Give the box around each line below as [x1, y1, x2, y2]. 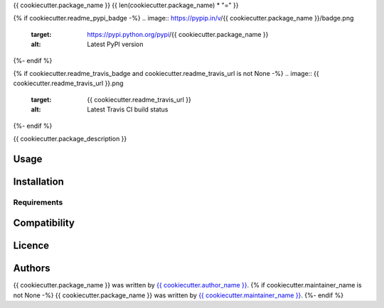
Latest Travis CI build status [87, 105, 169, 114]
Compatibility [13, 217, 75, 229]
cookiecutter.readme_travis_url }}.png [13, 79, 124, 88]
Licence [13, 240, 50, 252]
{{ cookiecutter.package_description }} [13, 134, 127, 143]
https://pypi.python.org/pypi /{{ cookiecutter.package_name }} [87, 30, 269, 38]
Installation [13, 175, 64, 187]
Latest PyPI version [87, 40, 144, 49]
